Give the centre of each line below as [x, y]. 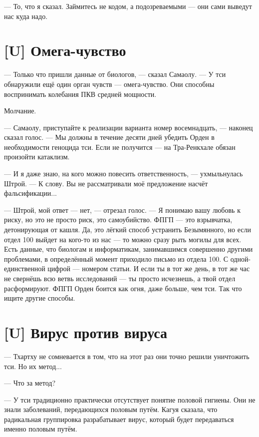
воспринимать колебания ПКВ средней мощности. [80, 94]
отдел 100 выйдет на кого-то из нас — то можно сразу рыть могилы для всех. [123, 239]
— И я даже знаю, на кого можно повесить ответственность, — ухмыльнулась [124, 174]
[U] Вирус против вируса [86, 332]
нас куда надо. [26, 16]
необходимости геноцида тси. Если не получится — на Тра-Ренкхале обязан [120, 147]
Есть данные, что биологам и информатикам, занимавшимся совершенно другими [129, 249]
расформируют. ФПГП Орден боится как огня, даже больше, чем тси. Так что [123, 288]
